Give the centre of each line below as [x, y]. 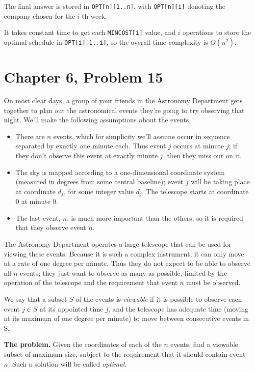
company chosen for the [39, 15]
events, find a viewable [204, 344]
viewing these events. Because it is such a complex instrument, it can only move [124, 253]
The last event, [38, 217]
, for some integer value [99, 191]
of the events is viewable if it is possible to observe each [159, 299]
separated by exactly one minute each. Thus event [91, 146]
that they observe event [51, 227]
